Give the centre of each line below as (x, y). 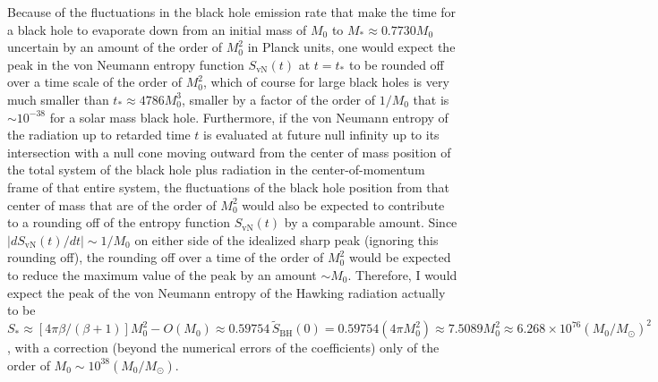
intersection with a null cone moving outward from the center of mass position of (229, 152)
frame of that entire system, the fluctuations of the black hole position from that (228, 187)
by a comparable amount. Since (371, 222)
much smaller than (58, 99)
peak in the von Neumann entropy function (126, 64)
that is (431, 99)
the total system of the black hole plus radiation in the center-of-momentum (216, 170)
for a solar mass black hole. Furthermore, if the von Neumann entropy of (249, 117)
